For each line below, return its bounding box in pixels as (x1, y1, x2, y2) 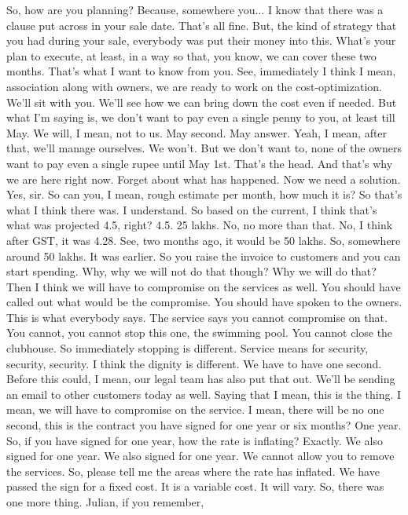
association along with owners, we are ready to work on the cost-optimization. (6, 78, 382, 94)
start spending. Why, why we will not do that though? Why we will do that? (6, 263, 377, 279)
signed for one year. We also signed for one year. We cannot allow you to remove (6, 447, 395, 464)
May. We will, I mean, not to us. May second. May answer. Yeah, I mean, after (6, 124, 388, 141)
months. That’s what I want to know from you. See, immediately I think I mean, (6, 63, 396, 79)
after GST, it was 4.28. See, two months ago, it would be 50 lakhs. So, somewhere (6, 232, 401, 248)
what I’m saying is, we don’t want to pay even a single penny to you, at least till (6, 109, 395, 126)
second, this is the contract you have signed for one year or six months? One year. (6, 417, 402, 433)
